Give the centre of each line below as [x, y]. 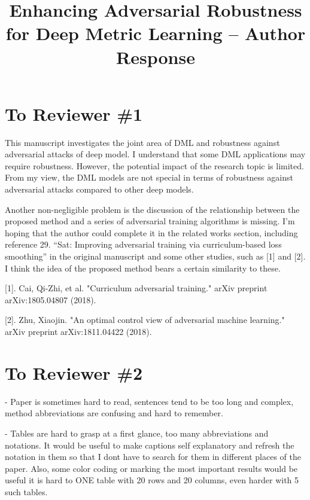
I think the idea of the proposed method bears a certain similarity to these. [143, 268]
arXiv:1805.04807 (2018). [51, 299]
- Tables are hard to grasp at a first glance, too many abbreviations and [137, 433]
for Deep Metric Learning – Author [156, 33]
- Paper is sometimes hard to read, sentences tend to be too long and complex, [149, 401]
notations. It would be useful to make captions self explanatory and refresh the [150, 445]
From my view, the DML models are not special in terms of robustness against [149, 177]
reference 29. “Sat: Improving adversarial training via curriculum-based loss [143, 244]
